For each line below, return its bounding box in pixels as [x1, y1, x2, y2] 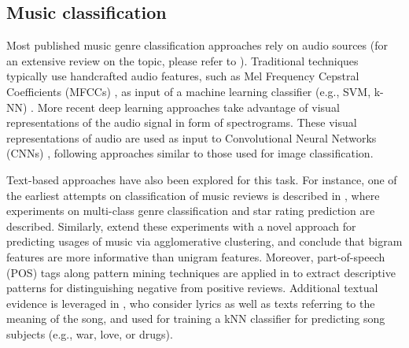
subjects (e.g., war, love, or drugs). [6, 325, 173, 342]
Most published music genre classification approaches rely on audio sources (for [6, 37, 388, 54]
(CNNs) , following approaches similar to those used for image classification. [6, 145, 374, 161]
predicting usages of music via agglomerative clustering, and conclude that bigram [6, 233, 403, 250]
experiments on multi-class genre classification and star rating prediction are [6, 202, 375, 219]
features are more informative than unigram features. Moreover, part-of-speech [6, 248, 385, 265]
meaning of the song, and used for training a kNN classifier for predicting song [6, 310, 385, 327]
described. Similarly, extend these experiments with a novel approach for [6, 217, 356, 234]
